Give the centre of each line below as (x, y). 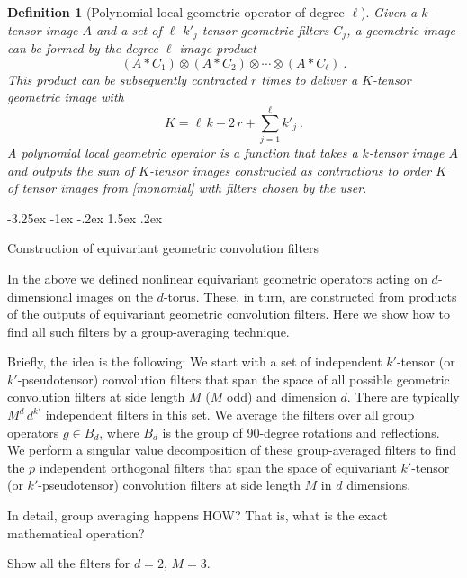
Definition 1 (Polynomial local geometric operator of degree (176, 12)
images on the (115, 296)
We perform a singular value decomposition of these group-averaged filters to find (232, 450)
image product (218, 48)
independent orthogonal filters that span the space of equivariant (218, 467)
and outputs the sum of (71, 170)
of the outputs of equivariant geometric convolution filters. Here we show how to (229, 314)
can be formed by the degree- (85, 48)
